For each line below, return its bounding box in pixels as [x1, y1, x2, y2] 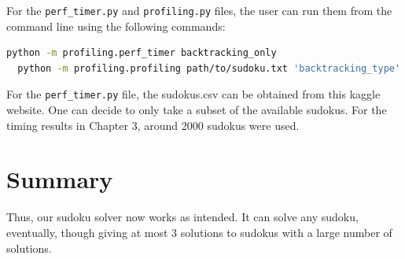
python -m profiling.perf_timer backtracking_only [6, 47, 277, 59]
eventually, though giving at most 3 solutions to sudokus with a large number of [6, 224, 392, 240]
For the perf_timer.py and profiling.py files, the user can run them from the [6, 2, 392, 18]
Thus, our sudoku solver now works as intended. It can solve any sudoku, [6, 209, 359, 225]
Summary [6, 163, 113, 195]
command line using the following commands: [6, 17, 226, 34]
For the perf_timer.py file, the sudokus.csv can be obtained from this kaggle [6, 86, 381, 102]
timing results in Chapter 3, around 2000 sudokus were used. [6, 117, 300, 133]
